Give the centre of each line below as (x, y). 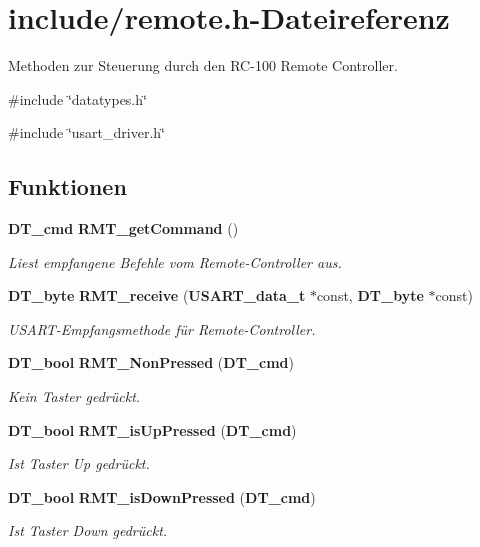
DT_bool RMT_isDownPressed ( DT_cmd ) (162, 496)
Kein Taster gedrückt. (74, 396)
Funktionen (67, 186)
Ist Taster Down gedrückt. (88, 530)
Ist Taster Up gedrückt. (79, 463)
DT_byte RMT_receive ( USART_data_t (157, 295)
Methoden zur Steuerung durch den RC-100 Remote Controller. (203, 65)
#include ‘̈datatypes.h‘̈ (77, 98)
